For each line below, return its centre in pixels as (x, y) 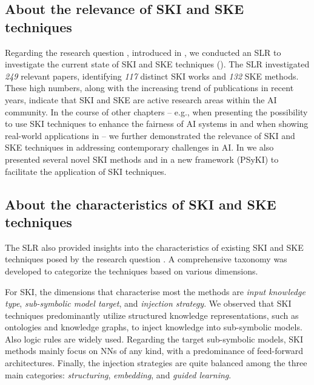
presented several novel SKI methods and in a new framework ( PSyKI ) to (142, 159)
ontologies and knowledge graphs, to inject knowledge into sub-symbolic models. (154, 327)
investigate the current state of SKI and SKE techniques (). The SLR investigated (157, 64)
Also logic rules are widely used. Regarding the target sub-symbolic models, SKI (154, 339)
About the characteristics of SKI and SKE (141, 204)
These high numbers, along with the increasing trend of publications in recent (149, 88)
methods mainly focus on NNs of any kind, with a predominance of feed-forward (154, 351)
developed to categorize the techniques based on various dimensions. (132, 271)
